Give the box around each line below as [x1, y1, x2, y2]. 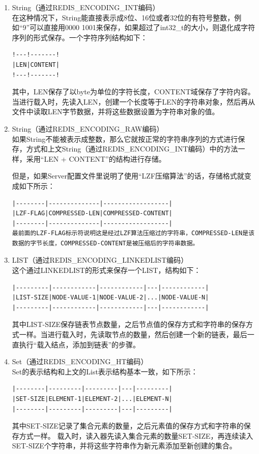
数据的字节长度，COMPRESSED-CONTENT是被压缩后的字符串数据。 [12, 239, 199, 247]
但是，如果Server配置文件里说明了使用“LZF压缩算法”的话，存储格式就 [12, 170, 244, 181]
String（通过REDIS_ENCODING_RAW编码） [12, 123, 164, 134]
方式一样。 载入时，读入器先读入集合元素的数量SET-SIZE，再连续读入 [19, 430, 253, 441]
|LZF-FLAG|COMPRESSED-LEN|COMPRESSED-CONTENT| [12, 210, 172, 217]
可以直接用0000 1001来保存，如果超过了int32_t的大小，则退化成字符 [30, 22, 255, 33]
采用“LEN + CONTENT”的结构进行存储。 [26, 153, 166, 164]
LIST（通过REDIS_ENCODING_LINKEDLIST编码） [12, 255, 188, 265]
